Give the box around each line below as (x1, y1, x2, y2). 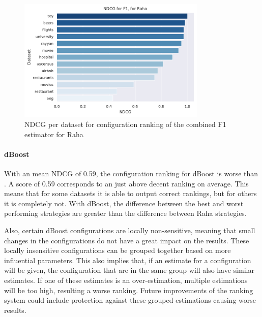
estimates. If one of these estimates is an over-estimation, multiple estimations (4, 275, 248, 286)
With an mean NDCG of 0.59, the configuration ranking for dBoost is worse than (4, 168, 258, 179)
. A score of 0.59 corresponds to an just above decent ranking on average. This (4, 178, 249, 188)
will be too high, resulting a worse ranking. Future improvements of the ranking (4, 284, 253, 295)
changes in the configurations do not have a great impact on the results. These (4, 235, 249, 245)
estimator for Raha (24, 129, 83, 139)
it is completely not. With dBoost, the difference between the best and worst (4, 198, 244, 208)
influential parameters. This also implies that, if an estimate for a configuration (4, 255, 251, 265)
